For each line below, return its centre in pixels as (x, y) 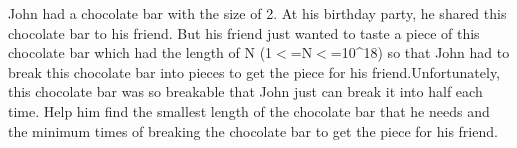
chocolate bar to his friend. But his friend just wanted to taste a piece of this (244, 32)
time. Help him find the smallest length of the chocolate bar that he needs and (249, 110)
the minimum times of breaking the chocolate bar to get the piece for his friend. (253, 130)
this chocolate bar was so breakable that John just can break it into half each (245, 91)
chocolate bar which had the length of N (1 (140, 52)
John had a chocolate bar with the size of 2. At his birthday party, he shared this (257, 13)
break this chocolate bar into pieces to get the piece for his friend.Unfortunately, (254, 71)
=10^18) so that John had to (420, 52)
